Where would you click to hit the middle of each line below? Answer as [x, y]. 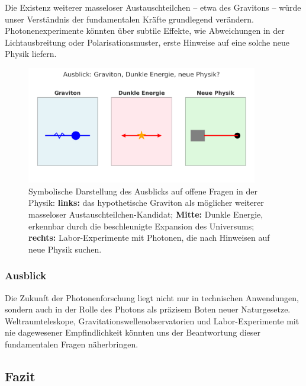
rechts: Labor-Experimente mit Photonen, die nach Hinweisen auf [149, 237]
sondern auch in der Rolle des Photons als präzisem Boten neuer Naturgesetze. [148, 309]
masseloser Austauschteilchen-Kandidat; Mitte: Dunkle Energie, [146, 214]
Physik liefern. [31, 54]
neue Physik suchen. [65, 249]
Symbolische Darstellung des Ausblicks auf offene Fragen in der [143, 191]
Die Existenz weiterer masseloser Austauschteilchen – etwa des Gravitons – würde [153, 7]
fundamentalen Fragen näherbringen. [72, 344]
